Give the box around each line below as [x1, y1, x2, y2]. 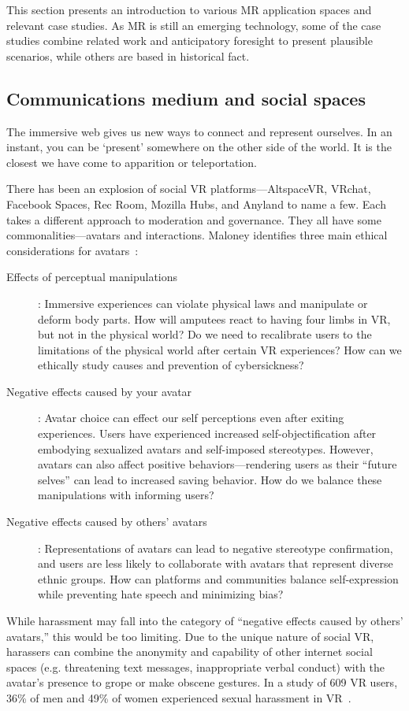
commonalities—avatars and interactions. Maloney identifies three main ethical [6, 227, 388, 243]
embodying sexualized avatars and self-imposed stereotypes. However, [38, 440, 374, 457]
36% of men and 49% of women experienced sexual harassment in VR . [6, 689, 351, 705]
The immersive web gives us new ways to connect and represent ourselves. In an [6, 123, 392, 139]
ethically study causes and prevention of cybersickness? [38, 357, 304, 373]
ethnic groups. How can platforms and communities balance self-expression [38, 570, 399, 587]
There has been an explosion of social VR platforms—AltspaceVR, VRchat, [6, 180, 371, 197]
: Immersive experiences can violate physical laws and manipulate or [38, 294, 368, 311]
